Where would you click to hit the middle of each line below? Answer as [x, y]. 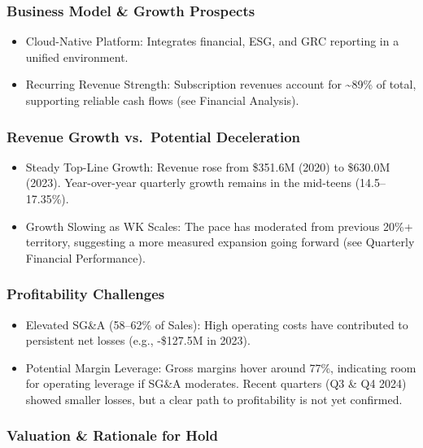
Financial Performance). [85, 257]
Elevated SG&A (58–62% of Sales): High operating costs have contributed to [217, 324]
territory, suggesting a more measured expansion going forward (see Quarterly [220, 242]
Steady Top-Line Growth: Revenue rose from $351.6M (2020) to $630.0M [208, 166]
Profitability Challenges [86, 294]
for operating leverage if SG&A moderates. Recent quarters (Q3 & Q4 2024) [216, 383]
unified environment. [77, 57]
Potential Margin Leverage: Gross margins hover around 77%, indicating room [221, 367]
